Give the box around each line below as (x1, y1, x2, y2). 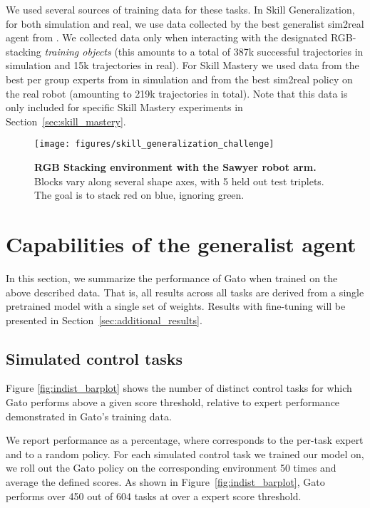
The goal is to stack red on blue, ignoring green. (34, 187, 245, 202)
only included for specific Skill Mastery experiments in (6, 100, 243, 115)
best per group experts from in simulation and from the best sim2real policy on (6, 71, 353, 86)
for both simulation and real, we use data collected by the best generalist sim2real (6, 16, 364, 31)
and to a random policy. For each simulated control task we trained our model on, (6, 446, 364, 461)
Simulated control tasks (6, 347, 183, 369)
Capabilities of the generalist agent (6, 229, 356, 258)
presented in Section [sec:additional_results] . (6, 312, 202, 327)
